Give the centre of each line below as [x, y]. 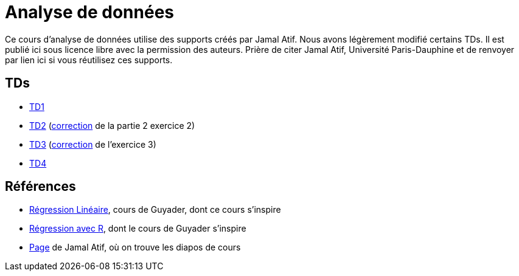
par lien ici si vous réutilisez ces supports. [89, 60]
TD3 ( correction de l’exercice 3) [93, 144]
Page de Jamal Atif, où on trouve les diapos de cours [135, 247]
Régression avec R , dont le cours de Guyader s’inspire [138, 229]
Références [40, 187]
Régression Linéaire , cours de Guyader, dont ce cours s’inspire [155, 210]
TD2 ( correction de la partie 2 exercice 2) [112, 125]
